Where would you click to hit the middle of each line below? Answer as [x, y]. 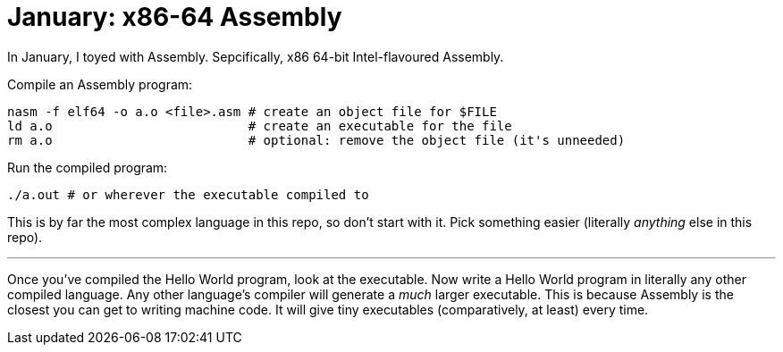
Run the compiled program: [88, 167]
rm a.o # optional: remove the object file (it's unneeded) [316, 140]
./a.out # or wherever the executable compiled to [188, 194]
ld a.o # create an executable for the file [260, 126]
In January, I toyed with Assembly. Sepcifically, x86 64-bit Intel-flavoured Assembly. [256, 56]
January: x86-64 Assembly [175, 17]
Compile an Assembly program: [100, 84]
